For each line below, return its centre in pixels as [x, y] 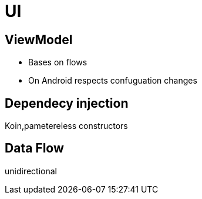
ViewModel [39, 39]
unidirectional [31, 171]
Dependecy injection [67, 103]
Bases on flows [58, 62]
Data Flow [34, 148]
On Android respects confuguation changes [113, 81]
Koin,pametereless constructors [66, 126]
